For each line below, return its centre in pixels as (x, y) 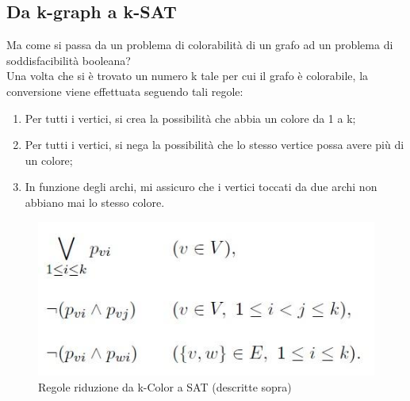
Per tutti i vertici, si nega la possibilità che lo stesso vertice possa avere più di (215, 145)
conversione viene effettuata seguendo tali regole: (125, 91)
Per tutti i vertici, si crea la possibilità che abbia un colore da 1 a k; (190, 118)
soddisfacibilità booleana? (69, 60)
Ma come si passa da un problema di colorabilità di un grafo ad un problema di (200, 45)
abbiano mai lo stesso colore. (95, 202)
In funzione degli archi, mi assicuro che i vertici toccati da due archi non (201, 187)
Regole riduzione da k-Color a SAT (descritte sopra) (165, 387)
